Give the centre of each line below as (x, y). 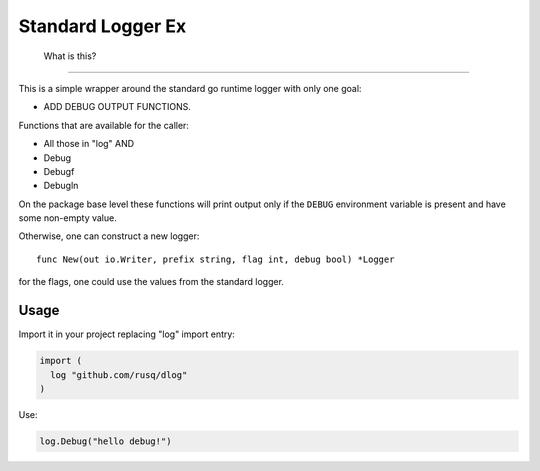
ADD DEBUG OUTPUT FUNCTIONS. (117, 107)
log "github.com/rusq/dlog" (119, 374)
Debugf (59, 171)
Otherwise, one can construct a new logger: (109, 236)
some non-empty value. (67, 218)
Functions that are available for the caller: (104, 125)
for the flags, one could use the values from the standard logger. (151, 282)
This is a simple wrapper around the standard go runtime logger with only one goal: (190, 88)
